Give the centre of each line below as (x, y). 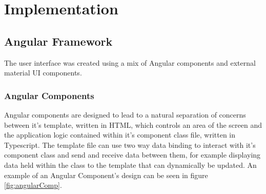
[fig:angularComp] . (33, 185)
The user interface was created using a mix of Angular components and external (130, 62)
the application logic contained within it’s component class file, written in (120, 135)
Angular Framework (58, 41)
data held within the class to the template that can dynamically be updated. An (130, 164)
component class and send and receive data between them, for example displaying (132, 155)
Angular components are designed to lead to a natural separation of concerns (125, 114)
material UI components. (43, 73)
